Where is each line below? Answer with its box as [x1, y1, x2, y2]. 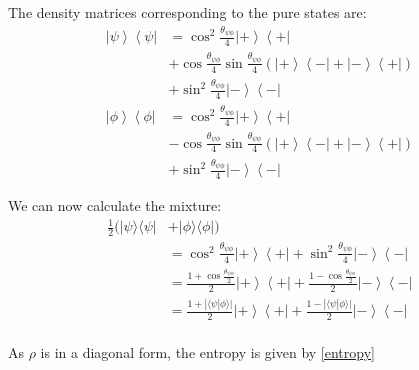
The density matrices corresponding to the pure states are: [8, 2, 367, 22]
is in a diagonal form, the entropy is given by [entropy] [40, 342, 375, 363]
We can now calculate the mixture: [8, 195, 222, 216]
